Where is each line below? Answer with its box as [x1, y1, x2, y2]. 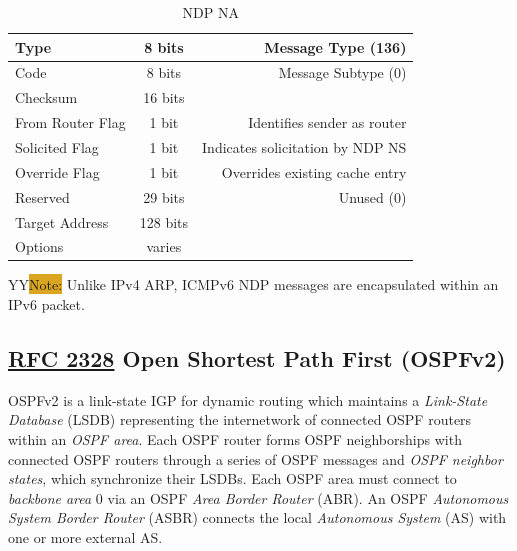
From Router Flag [15, 112, 126, 133]
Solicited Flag [15, 136, 99, 157]
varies [146, 236, 182, 257]
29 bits [143, 186, 185, 207]
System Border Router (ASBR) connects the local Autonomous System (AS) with [8, 507, 507, 528]
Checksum [15, 87, 78, 108]
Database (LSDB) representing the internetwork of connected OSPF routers [8, 409, 472, 430]
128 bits [139, 211, 189, 232]
